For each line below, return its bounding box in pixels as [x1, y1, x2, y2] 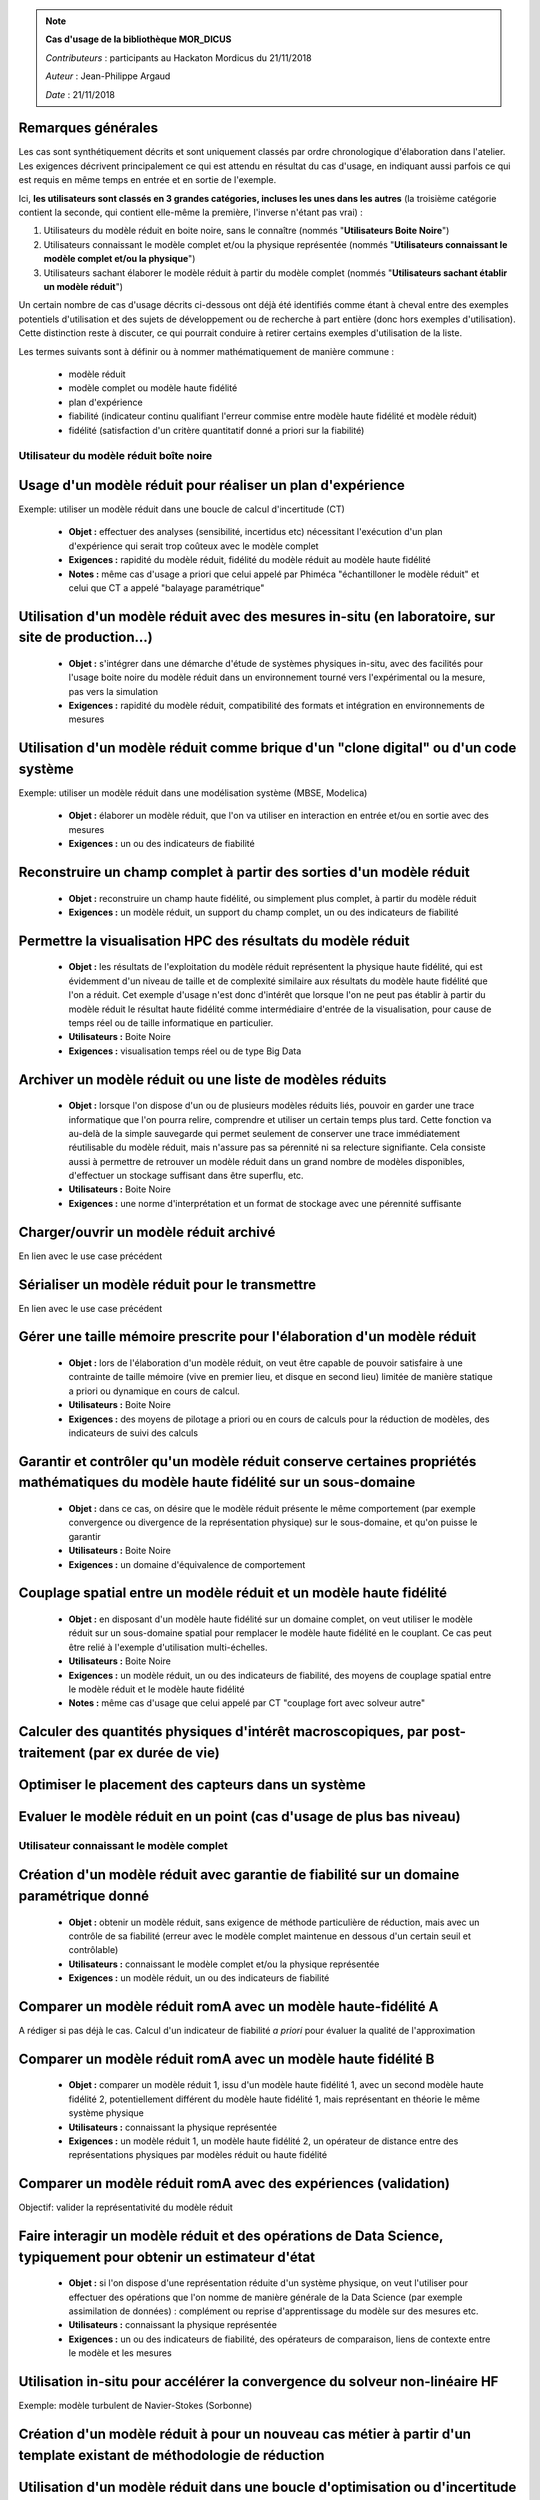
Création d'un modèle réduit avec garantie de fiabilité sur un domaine [18, 1866, 460, 1884]
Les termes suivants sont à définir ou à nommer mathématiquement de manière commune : [18, 345, 395, 357]
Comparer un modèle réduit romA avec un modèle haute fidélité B [18, 2050, 435, 2067]
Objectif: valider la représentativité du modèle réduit [18, 2201, 234, 2214]
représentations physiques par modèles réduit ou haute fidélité [68, 2149, 328, 2161]
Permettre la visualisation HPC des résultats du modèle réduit [18, 932, 410, 949]
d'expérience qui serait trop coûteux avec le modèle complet [68, 540, 319, 552]
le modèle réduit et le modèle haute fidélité [68, 1683, 245, 1695]
